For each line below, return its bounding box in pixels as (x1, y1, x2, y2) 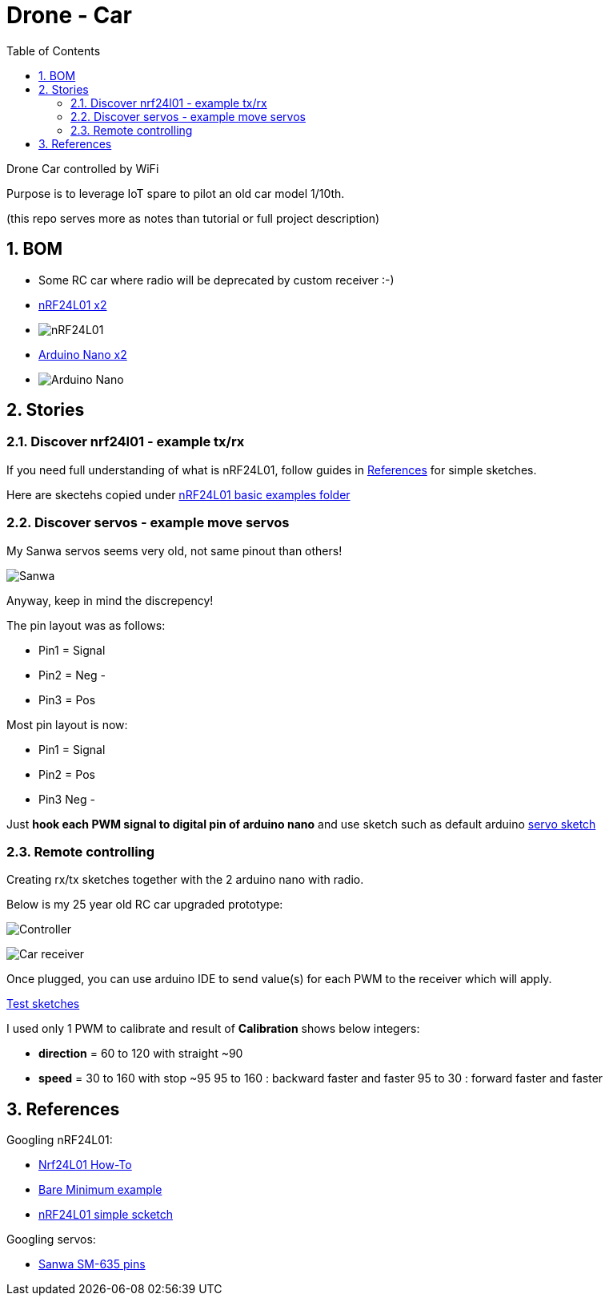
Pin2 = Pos (38, 767, 95, 781)
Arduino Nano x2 (38, 347, 127, 361)
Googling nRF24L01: (6, 1133, 113, 1147)
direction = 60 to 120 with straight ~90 (38, 1046, 243, 1061)
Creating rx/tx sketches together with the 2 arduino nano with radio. (6, 873, 364, 887)
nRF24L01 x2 (38, 297, 107, 312)
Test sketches (6, 997, 80, 1011)
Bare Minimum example (38, 1183, 162, 1197)
